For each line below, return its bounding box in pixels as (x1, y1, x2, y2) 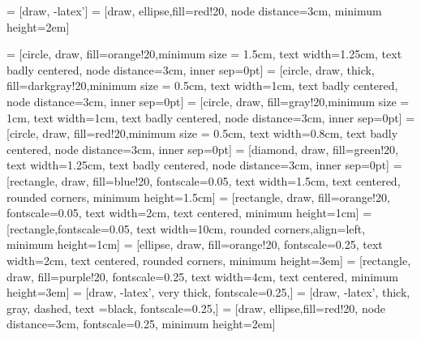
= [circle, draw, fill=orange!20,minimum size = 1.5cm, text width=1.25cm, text (6, 45, 402, 62)
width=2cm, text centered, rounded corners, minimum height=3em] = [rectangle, (6, 251, 411, 268)
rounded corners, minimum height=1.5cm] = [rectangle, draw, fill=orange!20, (6, 188, 390, 205)
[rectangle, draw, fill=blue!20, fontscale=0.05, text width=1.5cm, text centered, (6, 172, 401, 189)
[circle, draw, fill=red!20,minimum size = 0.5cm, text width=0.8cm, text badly (6, 125, 398, 142)
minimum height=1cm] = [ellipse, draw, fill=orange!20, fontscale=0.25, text (6, 236, 383, 253)
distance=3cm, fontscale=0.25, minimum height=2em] (6, 315, 276, 332)
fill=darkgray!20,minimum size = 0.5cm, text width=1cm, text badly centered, (6, 77, 398, 94)
